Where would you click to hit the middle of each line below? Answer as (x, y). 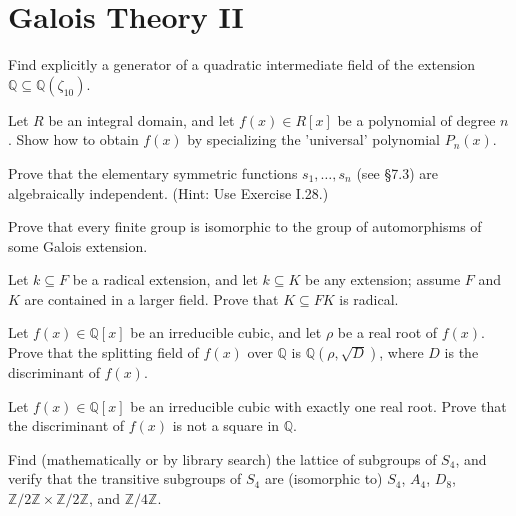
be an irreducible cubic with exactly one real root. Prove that (318, 405)
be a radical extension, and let (165, 279)
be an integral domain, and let (141, 119)
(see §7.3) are (397, 172)
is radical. (369, 298)
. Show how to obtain (73, 139)
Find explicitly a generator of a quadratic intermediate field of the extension (242, 64)
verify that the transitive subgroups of (125, 478)
